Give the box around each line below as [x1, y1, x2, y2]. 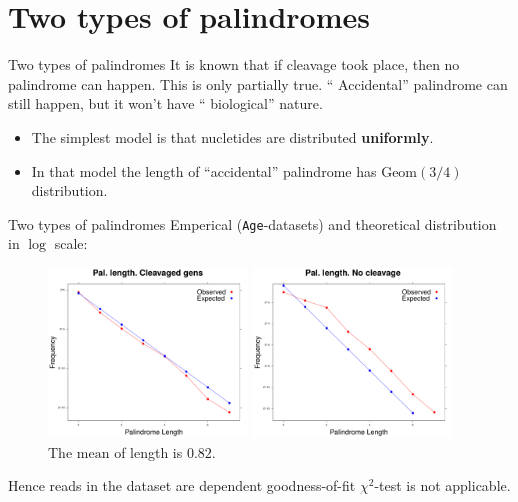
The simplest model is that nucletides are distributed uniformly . [31, 126, 434, 147]
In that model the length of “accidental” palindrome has [31, 160, 377, 181]
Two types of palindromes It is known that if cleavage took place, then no [8, 54, 460, 75]
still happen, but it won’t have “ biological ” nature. [8, 93, 323, 114]
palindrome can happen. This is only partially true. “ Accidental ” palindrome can [8, 73, 508, 94]
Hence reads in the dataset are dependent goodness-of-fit [8, 475, 356, 496]
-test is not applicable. [374, 475, 511, 496]
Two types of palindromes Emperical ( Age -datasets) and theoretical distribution [8, 213, 497, 234]
